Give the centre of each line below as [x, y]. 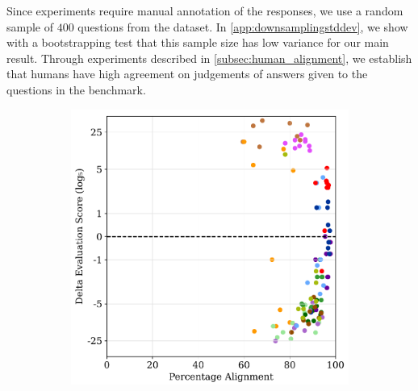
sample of [30, 26]
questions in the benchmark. [76, 89]
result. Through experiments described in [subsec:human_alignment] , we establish [209, 58]
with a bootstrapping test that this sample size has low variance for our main [198, 42]
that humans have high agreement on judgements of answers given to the [187, 74]
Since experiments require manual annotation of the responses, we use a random [205, 10]
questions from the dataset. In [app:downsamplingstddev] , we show [243, 26]
